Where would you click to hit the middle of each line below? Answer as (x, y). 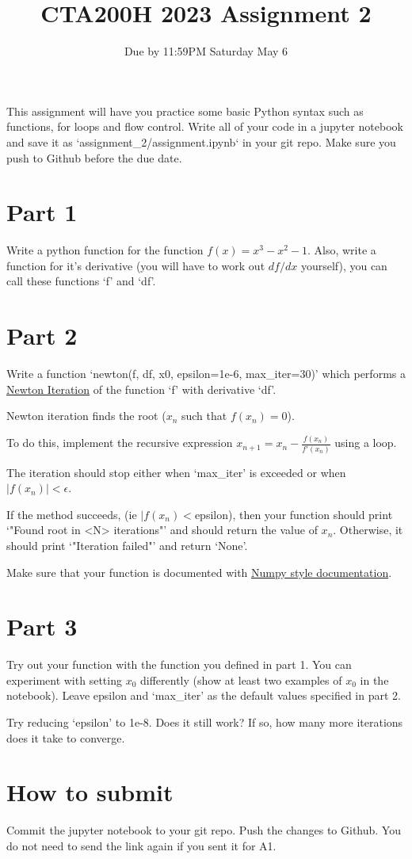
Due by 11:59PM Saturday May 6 (206, 51)
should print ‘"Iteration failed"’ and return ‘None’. (127, 545)
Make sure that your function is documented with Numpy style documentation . (199, 572)
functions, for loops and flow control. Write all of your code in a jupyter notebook (205, 126)
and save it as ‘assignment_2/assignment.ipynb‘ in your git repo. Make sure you (201, 141)
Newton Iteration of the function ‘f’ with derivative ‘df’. (141, 389)
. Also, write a (341, 250)
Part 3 (42, 626)
